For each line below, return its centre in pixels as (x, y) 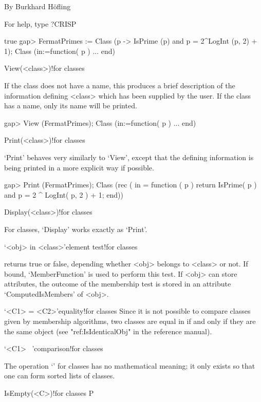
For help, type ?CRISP (40, 23)
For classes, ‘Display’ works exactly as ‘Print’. (76, 229)
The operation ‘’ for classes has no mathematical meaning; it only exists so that (130, 365)
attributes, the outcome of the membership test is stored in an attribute (118, 284)
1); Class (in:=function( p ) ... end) (60, 51)
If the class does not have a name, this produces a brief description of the (120, 85)
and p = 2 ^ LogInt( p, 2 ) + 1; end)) (64, 194)
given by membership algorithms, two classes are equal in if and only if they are (130, 321)
